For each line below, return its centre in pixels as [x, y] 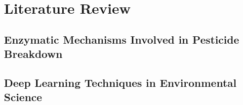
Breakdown [33, 54]
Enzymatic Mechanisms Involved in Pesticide [122, 39]
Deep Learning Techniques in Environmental [120, 82]
